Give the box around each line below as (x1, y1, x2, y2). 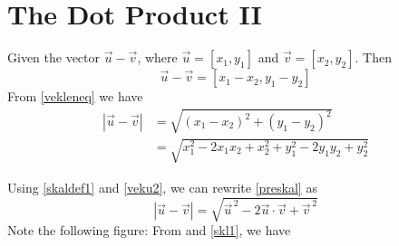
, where (137, 48, 178, 67)
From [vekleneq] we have (7, 87, 143, 106)
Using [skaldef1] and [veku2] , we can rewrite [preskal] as (7, 177, 317, 196)
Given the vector (7, 48, 101, 67)
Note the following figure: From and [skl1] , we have (7, 221, 291, 240)
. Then (355, 48, 392, 67)
